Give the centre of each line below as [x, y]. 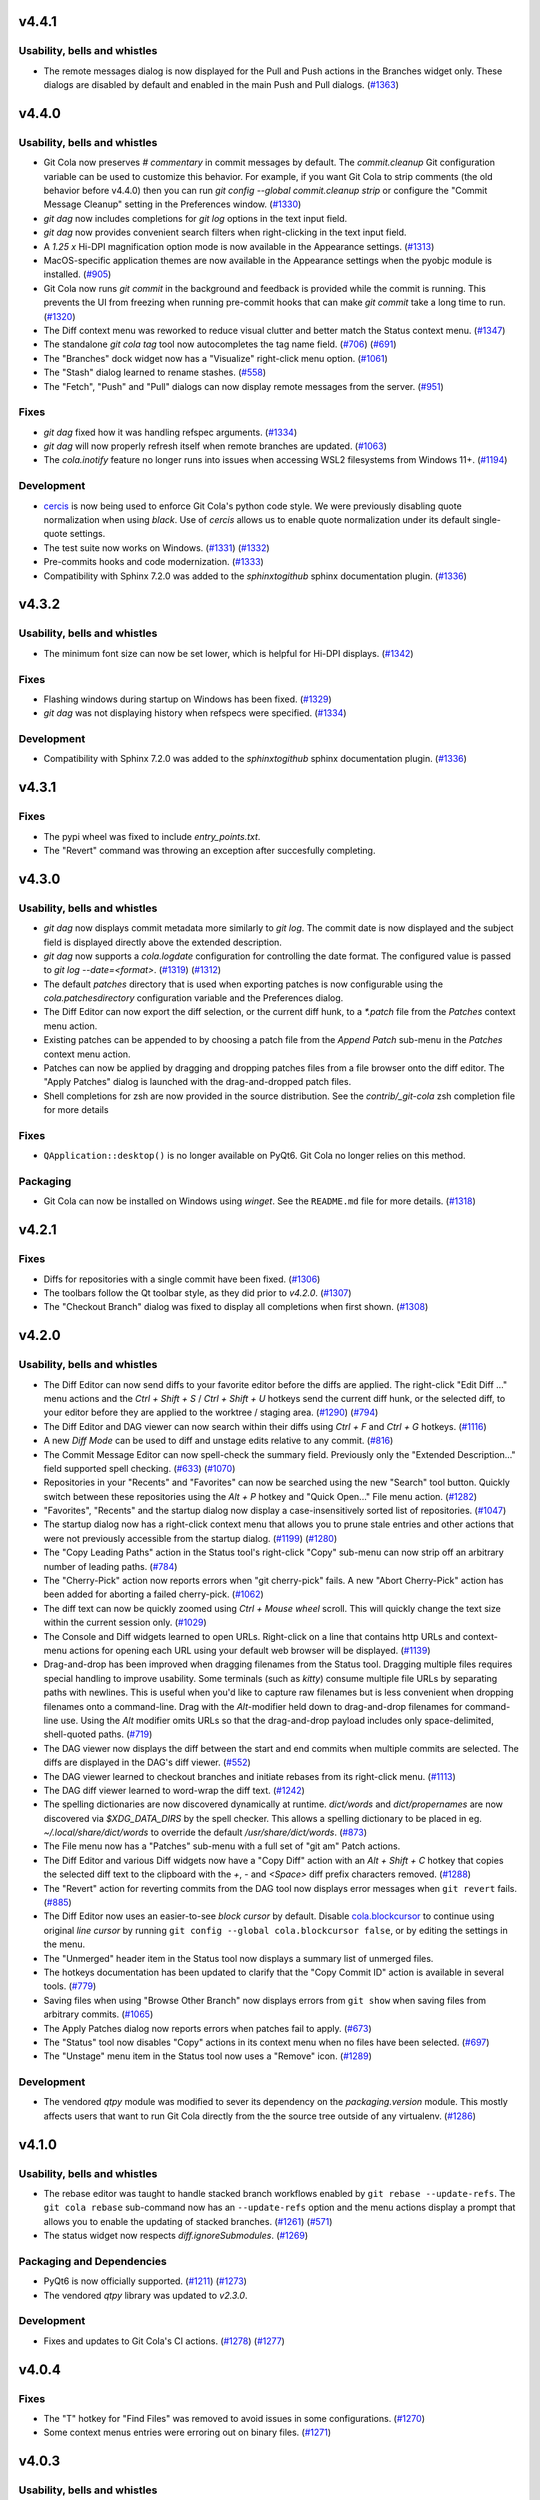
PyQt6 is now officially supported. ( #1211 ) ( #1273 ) [145, 2281]
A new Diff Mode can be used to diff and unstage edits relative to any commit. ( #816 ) [218, 1441]
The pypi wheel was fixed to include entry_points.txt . [152, 836]
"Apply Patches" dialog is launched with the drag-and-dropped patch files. [197, 1082]
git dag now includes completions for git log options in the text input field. [195, 218]
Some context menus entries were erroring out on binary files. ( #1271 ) [187, 2432]
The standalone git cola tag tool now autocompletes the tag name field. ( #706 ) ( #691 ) [220, 344]
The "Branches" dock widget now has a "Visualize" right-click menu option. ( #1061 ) [216, 358]
